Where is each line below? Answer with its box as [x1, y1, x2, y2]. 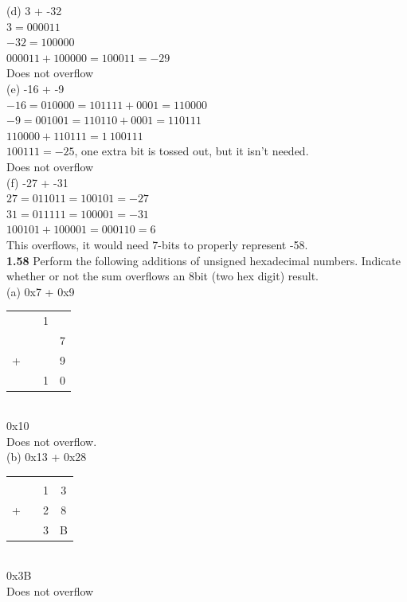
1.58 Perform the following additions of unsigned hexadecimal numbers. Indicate [6, 252, 401, 268]
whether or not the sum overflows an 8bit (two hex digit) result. [6, 268, 319, 284]
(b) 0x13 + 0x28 [6, 448, 87, 465]
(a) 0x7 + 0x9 [6, 283, 75, 299]
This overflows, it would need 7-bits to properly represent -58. [6, 236, 308, 252]
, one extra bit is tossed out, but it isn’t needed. [74, 143, 309, 159]
